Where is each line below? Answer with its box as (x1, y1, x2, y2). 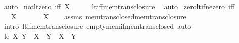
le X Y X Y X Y (4, 30, 77, 41)
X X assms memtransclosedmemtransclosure (11, 11, 186, 21)
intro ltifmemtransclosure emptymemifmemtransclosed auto (4, 21, 192, 31)
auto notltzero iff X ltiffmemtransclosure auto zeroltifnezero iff (4, 1, 235, 11)
